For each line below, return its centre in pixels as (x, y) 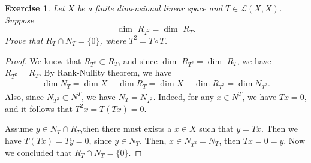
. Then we (279, 129)
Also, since (25, 96)
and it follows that (39, 108)
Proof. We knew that (43, 60)
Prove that (24, 40)
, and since (138, 60)
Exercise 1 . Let (35, 8)
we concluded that (38, 152)
